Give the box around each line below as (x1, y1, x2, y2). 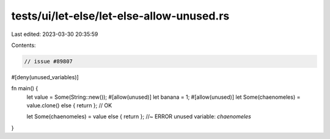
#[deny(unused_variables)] (11, 73, 79, 80)
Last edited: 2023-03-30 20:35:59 (11, 30, 98, 38)
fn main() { (11, 85, 38, 92)
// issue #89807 (24, 58, 73, 65)
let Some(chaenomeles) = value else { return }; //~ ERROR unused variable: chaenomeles (26, 113, 252, 120)
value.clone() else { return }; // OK (26, 102, 112, 109)
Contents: (11, 41, 36, 49)
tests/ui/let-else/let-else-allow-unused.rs (11, 9, 230, 23)
